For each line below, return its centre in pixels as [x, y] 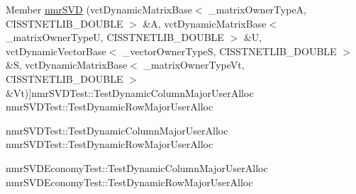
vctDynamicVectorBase [56, 51]
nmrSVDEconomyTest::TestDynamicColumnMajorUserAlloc [137, 167]
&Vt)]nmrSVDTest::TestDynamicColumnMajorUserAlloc [130, 92]
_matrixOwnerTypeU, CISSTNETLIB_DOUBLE [115, 37]
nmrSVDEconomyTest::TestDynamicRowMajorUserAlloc [129, 182]
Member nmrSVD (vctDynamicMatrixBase [99, 9]
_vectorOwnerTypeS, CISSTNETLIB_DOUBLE [229, 51]
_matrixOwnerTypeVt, [194, 65]
